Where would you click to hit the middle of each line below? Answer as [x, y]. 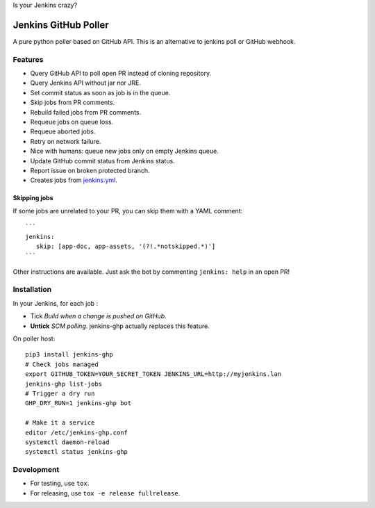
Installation [32, 290]
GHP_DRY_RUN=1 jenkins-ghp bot [78, 403]
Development [36, 470]
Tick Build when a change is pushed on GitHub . [98, 316]
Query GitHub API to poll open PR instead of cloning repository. [121, 74]
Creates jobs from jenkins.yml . [74, 180]
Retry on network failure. [66, 141]
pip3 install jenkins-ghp [69, 355]
